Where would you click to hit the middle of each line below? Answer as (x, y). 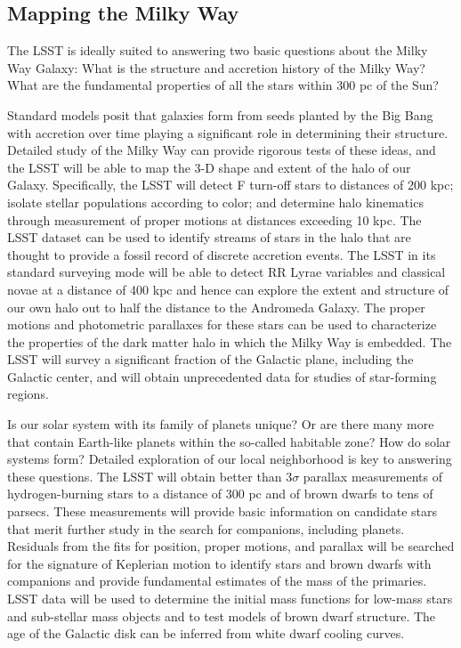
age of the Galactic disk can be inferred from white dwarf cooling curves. (206, 633)
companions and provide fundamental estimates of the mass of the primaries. (217, 581)
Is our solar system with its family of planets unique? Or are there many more (221, 424)
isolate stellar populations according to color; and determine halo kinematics (215, 202)
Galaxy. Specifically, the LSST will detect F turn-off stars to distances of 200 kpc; (230, 185)
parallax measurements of (372, 476)
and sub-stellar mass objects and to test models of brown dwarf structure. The (222, 616)
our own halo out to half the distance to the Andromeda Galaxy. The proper (216, 307)
